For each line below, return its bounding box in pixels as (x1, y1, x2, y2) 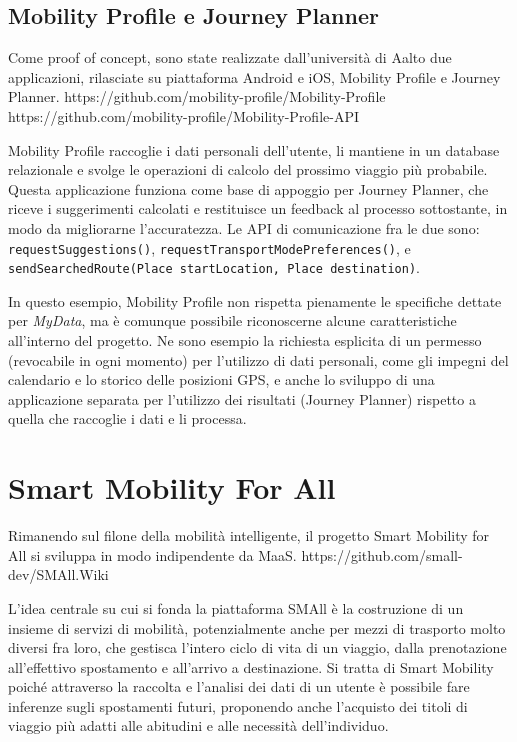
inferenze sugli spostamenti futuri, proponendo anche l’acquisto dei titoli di (8, 695, 468, 716)
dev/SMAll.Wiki (8, 564, 109, 585)
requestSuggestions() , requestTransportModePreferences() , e (8, 237, 411, 258)
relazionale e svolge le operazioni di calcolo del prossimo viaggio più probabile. (8, 159, 488, 180)
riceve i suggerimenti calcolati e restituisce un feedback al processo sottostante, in (8, 198, 508, 219)
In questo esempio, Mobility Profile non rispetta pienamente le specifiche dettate (8, 290, 502, 311)
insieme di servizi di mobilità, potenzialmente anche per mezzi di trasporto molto (8, 617, 506, 638)
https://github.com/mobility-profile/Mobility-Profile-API (8, 105, 360, 126)
